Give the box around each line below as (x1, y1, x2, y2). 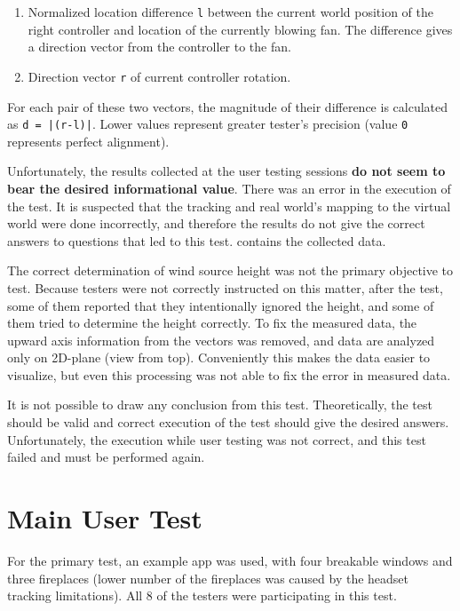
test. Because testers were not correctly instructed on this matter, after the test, (7, 278, 443, 297)
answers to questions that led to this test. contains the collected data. (7, 231, 386, 250)
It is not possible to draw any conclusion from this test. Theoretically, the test (7, 395, 432, 414)
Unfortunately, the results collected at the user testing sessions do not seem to (7, 162, 446, 180)
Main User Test (7, 500, 202, 536)
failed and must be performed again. (7, 448, 205, 466)
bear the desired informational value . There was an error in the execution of (7, 179, 451, 197)
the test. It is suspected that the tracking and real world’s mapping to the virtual (7, 196, 451, 215)
